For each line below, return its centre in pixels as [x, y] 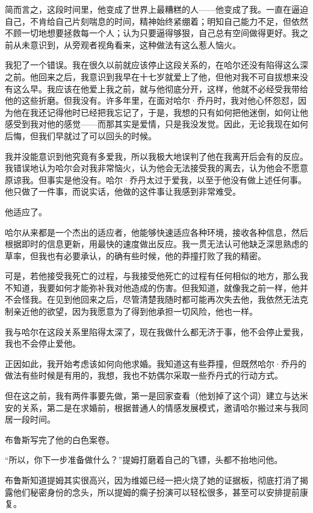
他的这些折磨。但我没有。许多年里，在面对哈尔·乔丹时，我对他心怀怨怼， [151, 100]
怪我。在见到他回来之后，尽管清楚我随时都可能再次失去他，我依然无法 [160, 299]
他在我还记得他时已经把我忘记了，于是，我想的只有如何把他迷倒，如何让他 [160, 112]
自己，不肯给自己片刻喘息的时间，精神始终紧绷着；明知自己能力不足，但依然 [156, 21]
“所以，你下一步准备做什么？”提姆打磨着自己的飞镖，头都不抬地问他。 [144, 460]
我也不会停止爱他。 [43, 343]
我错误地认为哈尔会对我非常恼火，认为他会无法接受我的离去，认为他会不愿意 [156, 168]
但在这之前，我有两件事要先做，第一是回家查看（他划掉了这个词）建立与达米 [156, 396]
